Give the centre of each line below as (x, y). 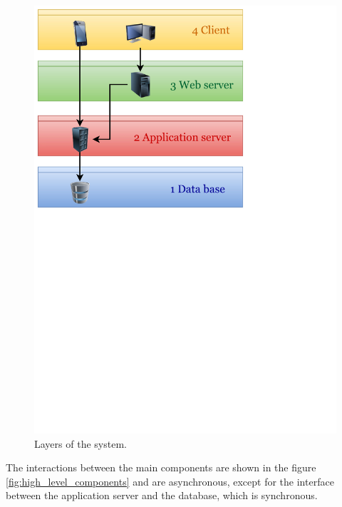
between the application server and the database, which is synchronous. (162, 495)
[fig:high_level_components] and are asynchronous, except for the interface (170, 481)
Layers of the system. (81, 443)
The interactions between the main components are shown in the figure (161, 467)
